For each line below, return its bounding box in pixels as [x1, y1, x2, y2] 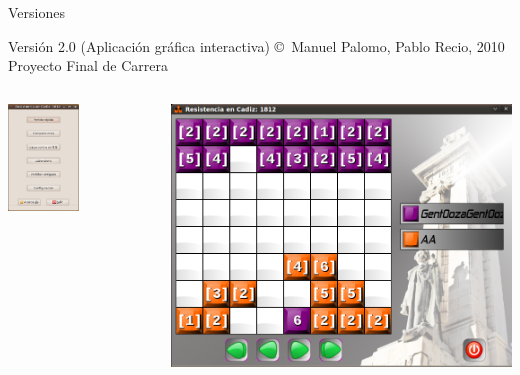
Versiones [8, 2, 65, 22]
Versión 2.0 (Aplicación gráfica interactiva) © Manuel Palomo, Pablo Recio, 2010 [8, 35, 505, 56]
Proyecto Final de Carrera [8, 55, 168, 76]
